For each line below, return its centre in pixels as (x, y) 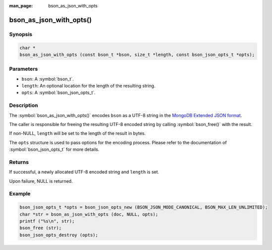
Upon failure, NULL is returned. (41, 181)
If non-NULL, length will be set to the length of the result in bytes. (78, 133)
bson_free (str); (41, 228)
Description (24, 105)
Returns (19, 162)
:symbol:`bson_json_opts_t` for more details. (54, 149)
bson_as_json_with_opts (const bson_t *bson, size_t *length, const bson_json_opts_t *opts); (137, 55)
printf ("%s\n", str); (47, 221)
